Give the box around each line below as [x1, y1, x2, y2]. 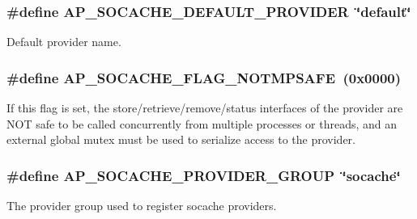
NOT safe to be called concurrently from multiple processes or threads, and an [6, 115, 398, 132]
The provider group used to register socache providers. [6, 197, 277, 214]
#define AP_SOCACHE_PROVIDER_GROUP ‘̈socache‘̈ [6, 165, 401, 185]
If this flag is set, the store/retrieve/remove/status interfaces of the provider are [6, 99, 403, 116]
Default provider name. [6, 33, 121, 50]
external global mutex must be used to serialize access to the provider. [6, 131, 355, 148]
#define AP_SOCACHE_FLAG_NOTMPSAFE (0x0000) [6, 67, 402, 87]
